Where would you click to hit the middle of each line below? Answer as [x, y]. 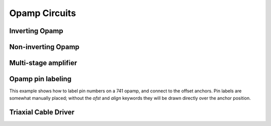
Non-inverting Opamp [44, 47]
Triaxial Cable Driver [42, 112]
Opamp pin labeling [40, 79]
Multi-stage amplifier [43, 63]
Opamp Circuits [43, 13]
